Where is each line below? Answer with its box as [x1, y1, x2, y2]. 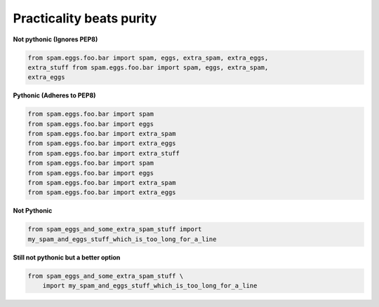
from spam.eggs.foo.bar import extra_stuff [27, 149, 180, 157]
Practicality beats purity [13, 11, 157, 26]
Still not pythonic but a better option [13, 253, 121, 261]
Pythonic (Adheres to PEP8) [13, 91, 96, 100]
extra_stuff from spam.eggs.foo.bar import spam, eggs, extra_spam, [27, 63, 269, 71]
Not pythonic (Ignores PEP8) [13, 35, 98, 43]
